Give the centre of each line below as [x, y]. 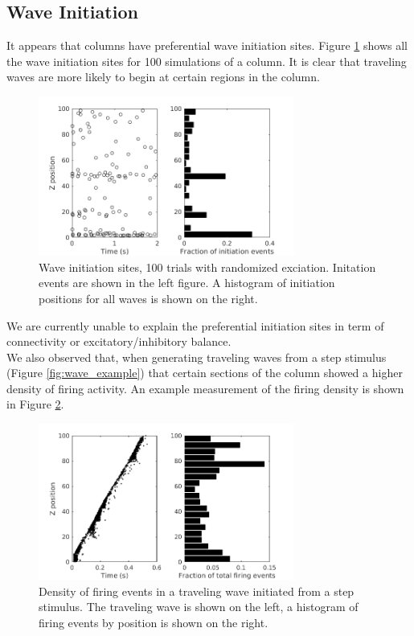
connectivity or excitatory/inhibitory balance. [119, 341]
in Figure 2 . [35, 404]
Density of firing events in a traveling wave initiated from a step [197, 591]
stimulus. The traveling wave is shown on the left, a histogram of [199, 607]
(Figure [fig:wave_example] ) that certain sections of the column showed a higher [205, 373]
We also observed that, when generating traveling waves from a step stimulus [197, 357]
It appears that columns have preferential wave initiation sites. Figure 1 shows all [207, 45]
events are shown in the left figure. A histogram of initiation [187, 283]
